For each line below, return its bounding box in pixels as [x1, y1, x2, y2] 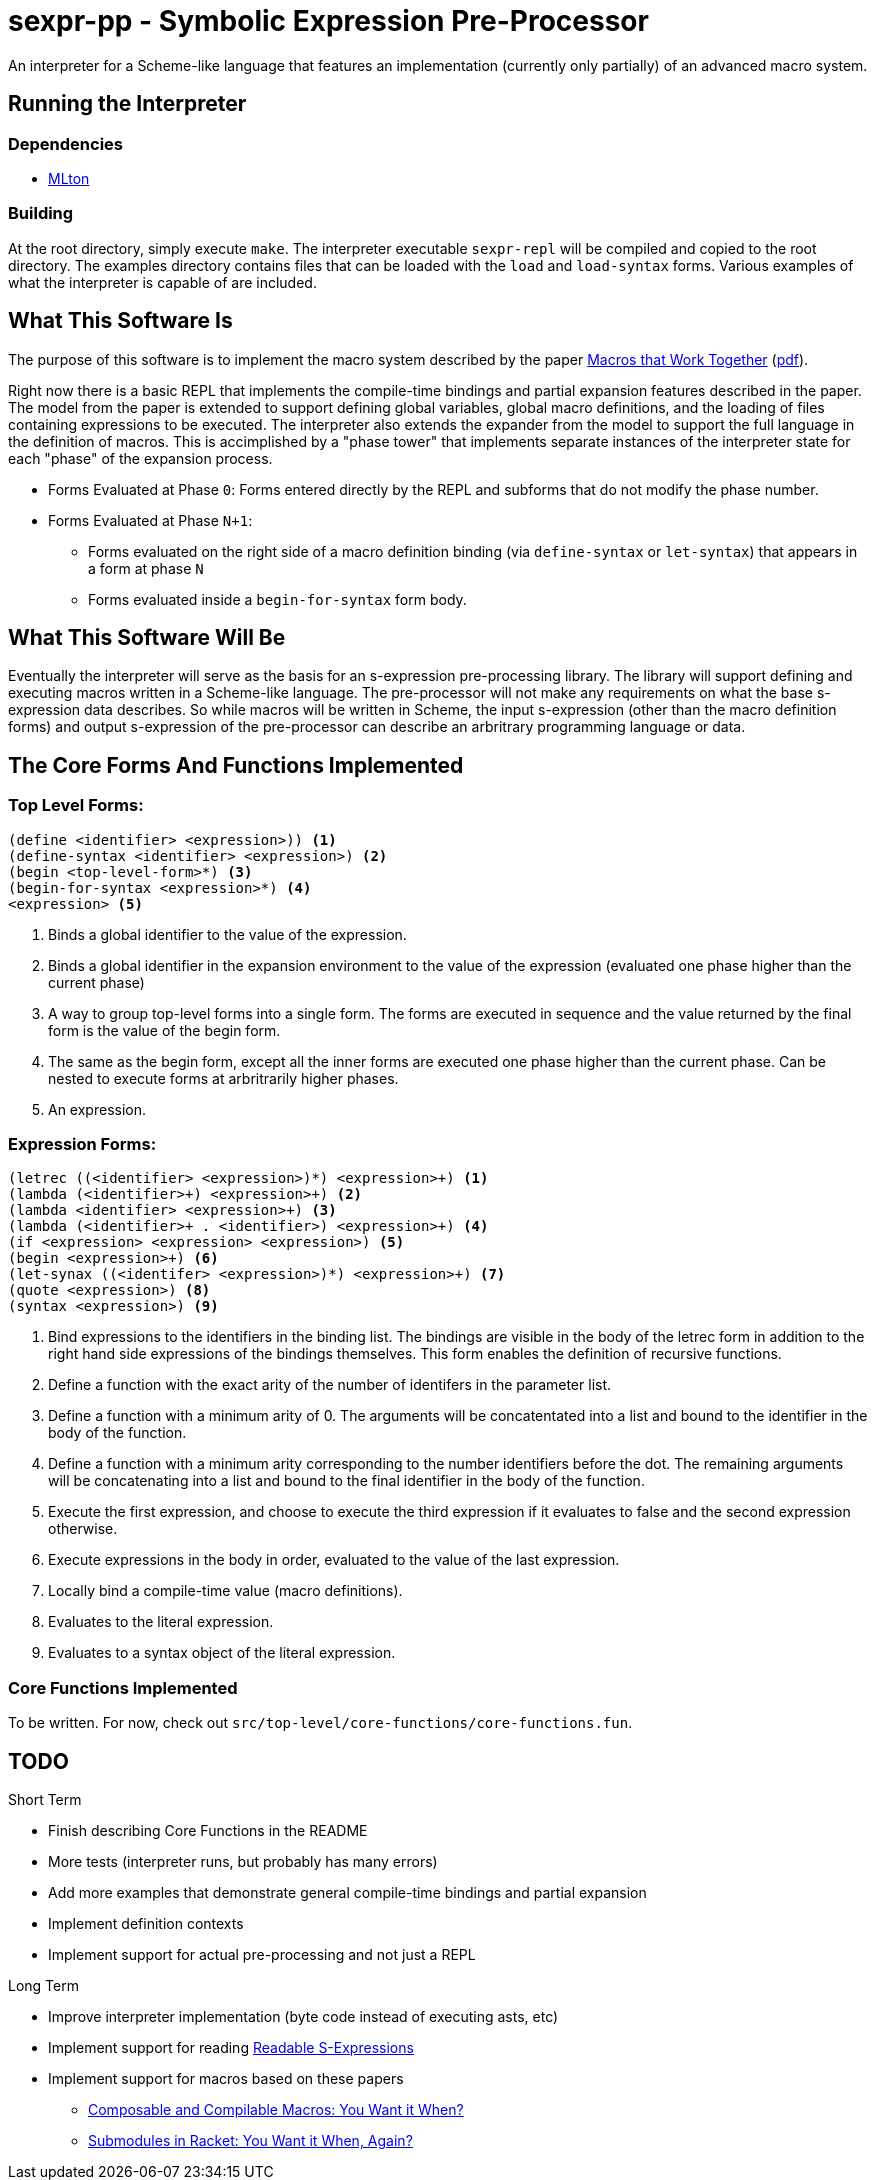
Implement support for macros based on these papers [48, 2069, 404, 2087]
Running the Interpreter [8, 91, 247, 117]
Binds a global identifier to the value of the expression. [48, 925, 407, 943]
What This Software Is [8, 308, 233, 334]
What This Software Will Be [8, 624, 286, 650]
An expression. [48, 1100, 146, 1118]
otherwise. [48, 1520, 118, 1538]
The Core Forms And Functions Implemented [8, 752, 464, 778]
